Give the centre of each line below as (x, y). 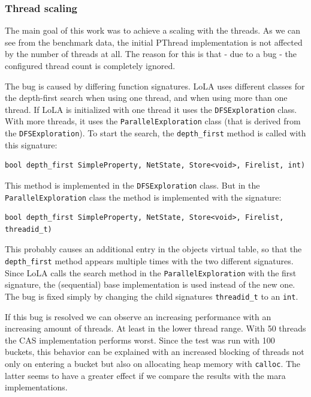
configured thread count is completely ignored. (90, 65)
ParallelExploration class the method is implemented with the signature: (143, 197)
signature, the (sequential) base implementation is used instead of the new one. (150, 284)
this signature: (31, 144)
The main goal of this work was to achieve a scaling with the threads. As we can (153, 30)
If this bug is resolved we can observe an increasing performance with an (138, 316)
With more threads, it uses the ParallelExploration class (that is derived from (153, 121)
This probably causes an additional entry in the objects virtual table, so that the (153, 249)
